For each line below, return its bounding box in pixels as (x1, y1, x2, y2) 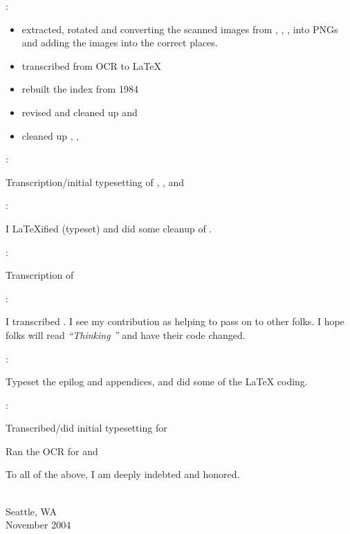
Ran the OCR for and (6, 443, 98, 458)
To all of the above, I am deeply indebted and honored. (6, 467, 240, 481)
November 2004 (6, 517, 71, 532)
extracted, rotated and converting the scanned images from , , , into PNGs (21, 21, 338, 36)
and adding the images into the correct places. (21, 35, 218, 50)
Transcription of (6, 268, 74, 282)
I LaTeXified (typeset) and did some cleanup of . (6, 221, 212, 235)
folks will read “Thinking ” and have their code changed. (6, 327, 246, 342)
